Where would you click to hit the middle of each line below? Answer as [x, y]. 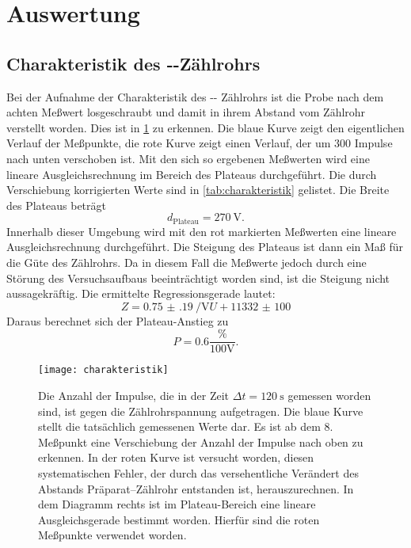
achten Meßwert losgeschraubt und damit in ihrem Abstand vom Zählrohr [186, 112]
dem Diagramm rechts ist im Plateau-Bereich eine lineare [177, 504]
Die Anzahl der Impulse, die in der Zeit [134, 396]
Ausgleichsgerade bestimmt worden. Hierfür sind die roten [179, 519]
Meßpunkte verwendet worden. [112, 535]
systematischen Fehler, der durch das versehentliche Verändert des [198, 473]
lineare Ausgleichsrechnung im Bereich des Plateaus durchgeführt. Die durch [192, 174]
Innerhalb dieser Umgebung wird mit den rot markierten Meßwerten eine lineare [202, 231]
